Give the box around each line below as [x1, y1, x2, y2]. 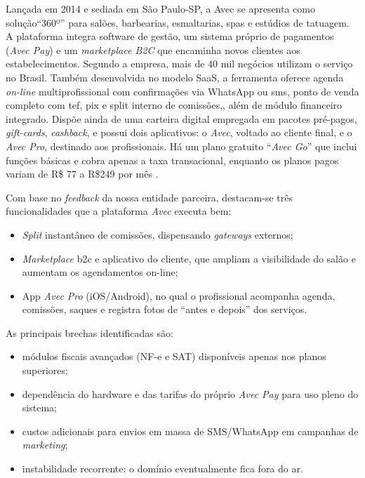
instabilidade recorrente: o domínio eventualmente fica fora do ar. [22, 461, 303, 476]
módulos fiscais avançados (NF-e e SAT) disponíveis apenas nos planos [22, 349, 326, 364]
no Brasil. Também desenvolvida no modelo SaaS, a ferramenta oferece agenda [6, 69, 344, 84]
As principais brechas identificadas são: [6, 325, 173, 340]
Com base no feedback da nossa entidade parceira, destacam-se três [6, 190, 293, 204]
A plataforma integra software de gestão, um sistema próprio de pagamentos [6, 29, 334, 44]
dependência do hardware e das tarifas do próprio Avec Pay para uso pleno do [22, 386, 359, 401]
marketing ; [22, 437, 68, 452]
